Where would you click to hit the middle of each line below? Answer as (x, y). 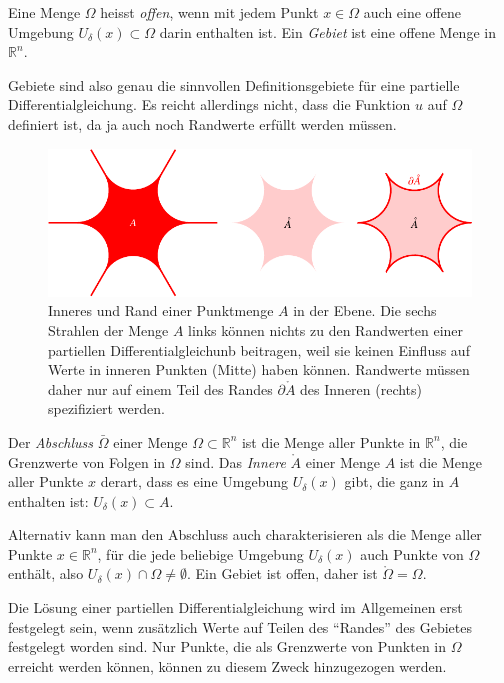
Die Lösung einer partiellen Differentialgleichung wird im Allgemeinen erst (235, 607)
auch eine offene (412, 12)
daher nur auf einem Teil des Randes (160, 388)
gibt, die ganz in (394, 481)
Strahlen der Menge (108, 329)
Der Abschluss (51, 441)
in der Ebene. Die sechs (365, 310)
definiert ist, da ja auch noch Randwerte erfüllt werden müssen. (202, 123)
